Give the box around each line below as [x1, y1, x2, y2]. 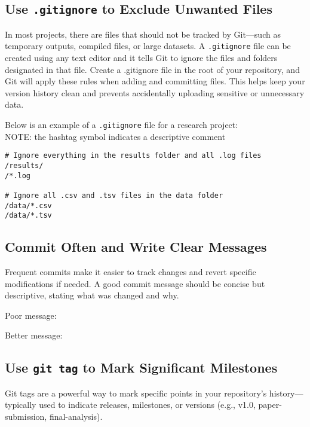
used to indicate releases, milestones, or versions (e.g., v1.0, [39, 398, 256, 411]
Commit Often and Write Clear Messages [5, 237, 267, 256]
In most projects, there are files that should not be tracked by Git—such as [5, 28, 281, 40]
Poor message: [5, 309, 57, 321]
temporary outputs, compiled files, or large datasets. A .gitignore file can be [5, 39, 291, 52]
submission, [5, 410, 47, 422]
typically [5, 398, 36, 411]
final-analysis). [49, 410, 103, 422]
